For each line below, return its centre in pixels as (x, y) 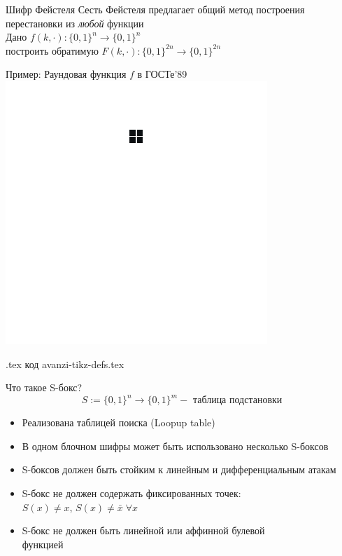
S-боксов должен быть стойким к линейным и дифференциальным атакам (179, 469)
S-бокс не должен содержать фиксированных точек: (131, 493)
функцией (43, 544)
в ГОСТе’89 (162, 74)
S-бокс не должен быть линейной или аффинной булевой (143, 530)
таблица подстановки (237, 401)
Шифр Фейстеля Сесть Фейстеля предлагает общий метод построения (155, 9)
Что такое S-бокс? (44, 387)
